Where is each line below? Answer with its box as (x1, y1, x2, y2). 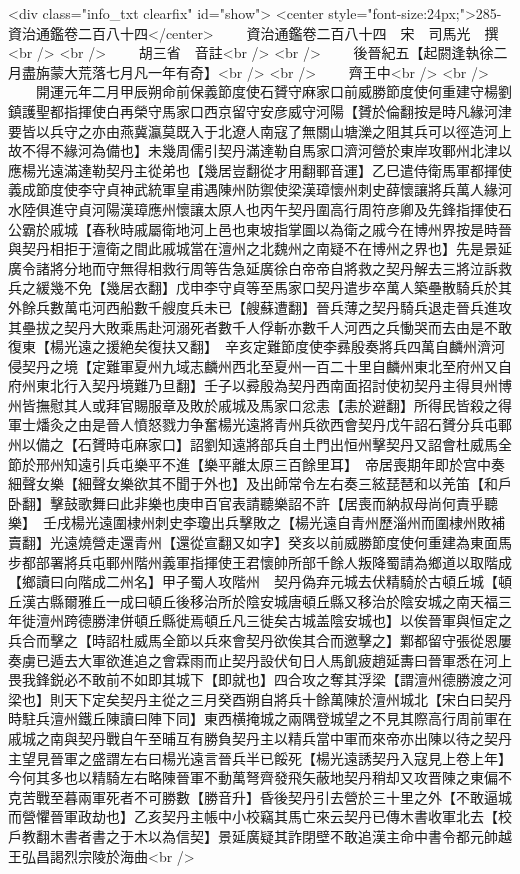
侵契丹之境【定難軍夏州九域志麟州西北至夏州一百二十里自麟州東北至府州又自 (8, 355, 512, 376)
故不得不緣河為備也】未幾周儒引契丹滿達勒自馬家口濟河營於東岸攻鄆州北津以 (8, 140, 512, 161)
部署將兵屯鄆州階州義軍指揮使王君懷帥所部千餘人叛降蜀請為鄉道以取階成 (35, 551, 512, 572)
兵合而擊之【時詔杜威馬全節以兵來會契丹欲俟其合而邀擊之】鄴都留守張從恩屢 (8, 630, 512, 650)
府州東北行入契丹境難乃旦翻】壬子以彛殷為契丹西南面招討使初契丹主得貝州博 (8, 375, 512, 396)
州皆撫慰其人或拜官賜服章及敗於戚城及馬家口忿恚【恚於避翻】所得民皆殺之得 (8, 394, 512, 415)
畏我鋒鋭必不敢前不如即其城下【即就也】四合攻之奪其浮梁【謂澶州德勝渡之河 (8, 669, 512, 690)
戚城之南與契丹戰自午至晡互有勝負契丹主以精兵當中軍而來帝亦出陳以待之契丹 (8, 727, 512, 748)
